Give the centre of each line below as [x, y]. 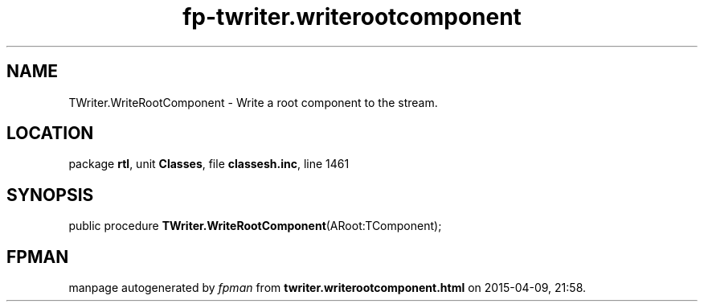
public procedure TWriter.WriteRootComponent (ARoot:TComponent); [255, 226]
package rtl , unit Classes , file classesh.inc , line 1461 [209, 164]
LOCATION [50, 133]
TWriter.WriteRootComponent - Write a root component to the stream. [253, 102]
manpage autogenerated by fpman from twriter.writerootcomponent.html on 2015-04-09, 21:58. [327, 288]
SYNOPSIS [50, 195]
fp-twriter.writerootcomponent [352, 17]
